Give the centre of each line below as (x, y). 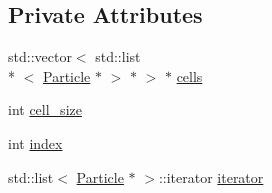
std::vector (40, 56)
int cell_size (45, 109)
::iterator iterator (211, 176)
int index (35, 142)
